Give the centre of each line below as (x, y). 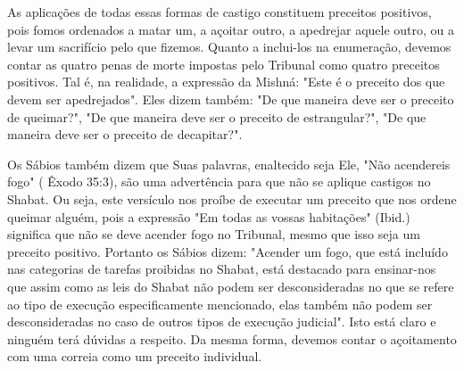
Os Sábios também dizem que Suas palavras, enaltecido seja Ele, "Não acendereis (229, 164)
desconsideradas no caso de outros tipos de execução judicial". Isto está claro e (222, 322)
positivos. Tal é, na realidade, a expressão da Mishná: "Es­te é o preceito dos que (226, 82)
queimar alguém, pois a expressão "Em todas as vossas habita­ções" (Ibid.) (209, 216)
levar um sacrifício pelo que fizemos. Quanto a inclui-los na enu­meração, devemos (229, 47)
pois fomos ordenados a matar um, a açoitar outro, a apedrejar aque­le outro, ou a (231, 29)
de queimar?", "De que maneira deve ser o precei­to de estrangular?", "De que (217, 116)
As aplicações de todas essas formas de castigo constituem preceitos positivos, (220, 12)
